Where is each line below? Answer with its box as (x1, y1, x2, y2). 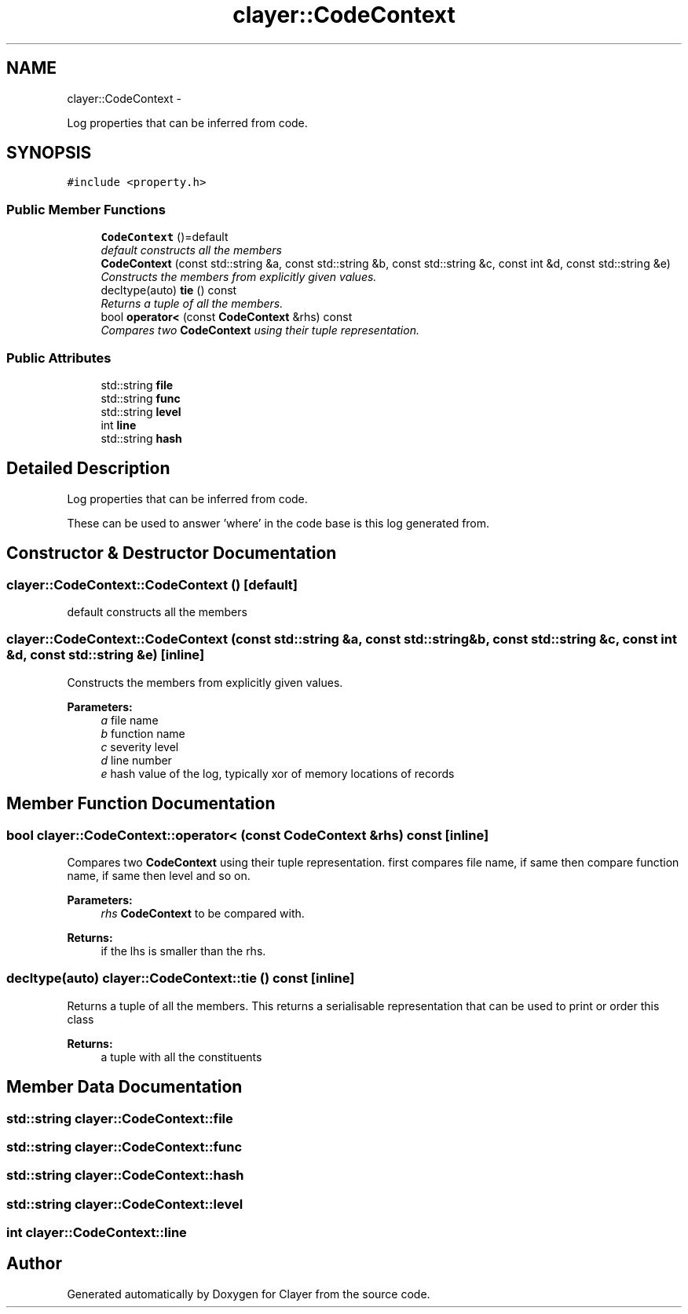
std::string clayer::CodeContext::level (6, 1195, 243, 1212)
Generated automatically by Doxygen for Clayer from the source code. (67, 1287, 430, 1301)
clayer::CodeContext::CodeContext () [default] (6, 576, 298, 593)
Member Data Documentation (6, 1077, 243, 1097)
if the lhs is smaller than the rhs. (101, 944, 266, 958)
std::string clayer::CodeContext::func (6, 1138, 243, 1155)
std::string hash (101, 431, 182, 445)
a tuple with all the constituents (101, 1049, 262, 1064)
